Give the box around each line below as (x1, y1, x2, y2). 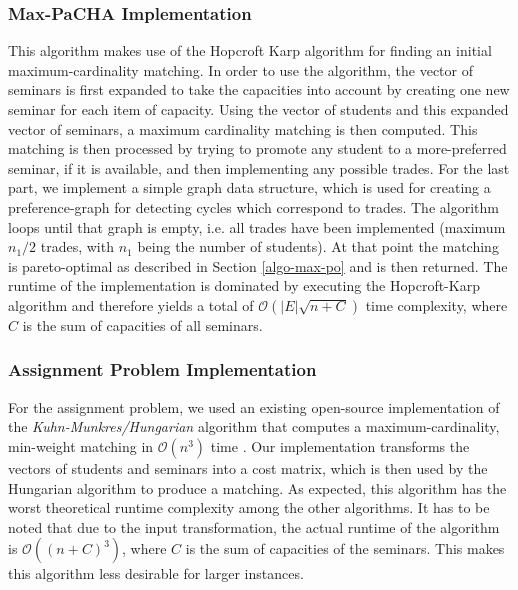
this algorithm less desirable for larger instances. (8, 563, 304, 584)
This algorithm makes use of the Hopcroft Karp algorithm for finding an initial (8, 40, 492, 61)
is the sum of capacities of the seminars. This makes (185, 538, 505, 559)
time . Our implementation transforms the (210, 435, 470, 456)
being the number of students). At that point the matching (137, 236, 499, 257)
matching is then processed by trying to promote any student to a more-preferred (8, 138, 507, 159)
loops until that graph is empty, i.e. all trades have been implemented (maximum (8, 216, 506, 237)
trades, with (40, 236, 114, 257)
